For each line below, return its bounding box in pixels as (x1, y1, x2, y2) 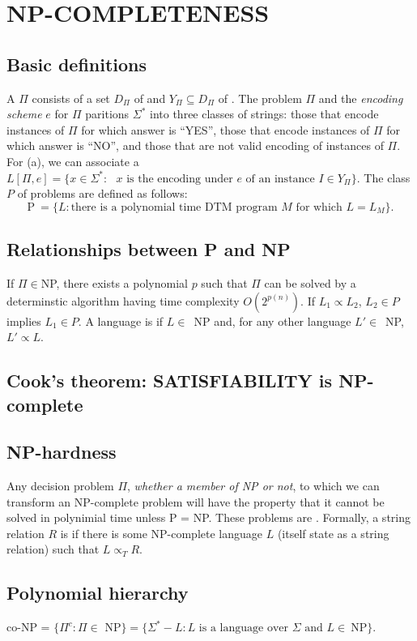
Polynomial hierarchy (6, 580, 189, 605)
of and (134, 89, 166, 106)
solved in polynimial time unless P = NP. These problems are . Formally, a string (6, 509, 411, 526)
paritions (85, 105, 130, 122)
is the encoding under (126, 173, 233, 185)
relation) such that (6, 541, 100, 558)
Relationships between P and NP (6, 237, 291, 262)
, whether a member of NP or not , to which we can (127, 477, 380, 494)
